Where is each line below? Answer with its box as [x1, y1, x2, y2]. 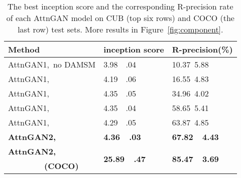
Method [8, 43, 40, 55]
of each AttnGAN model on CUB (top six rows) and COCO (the [6, 12, 234, 23]
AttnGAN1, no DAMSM [8, 58, 96, 70]
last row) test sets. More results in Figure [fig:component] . [18, 23, 223, 35]
